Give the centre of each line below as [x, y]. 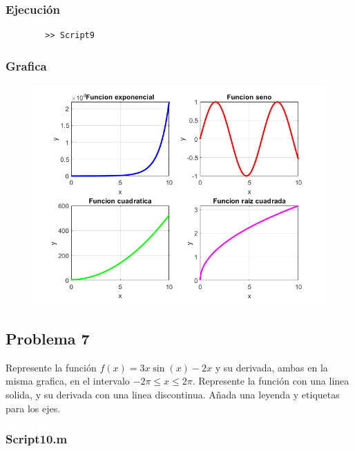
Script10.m [37, 439]
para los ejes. [33, 408]
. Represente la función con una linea [271, 381]
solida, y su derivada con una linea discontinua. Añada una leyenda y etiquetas [173, 395]
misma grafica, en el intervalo [68, 381]
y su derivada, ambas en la [271, 367]
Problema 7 [48, 339]
